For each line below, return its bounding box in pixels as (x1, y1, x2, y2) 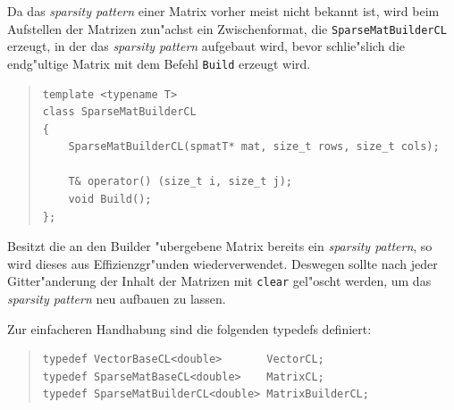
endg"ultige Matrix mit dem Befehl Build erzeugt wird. (7, 54, 311, 72)
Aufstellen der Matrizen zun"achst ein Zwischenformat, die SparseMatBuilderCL (7, 19, 447, 38)
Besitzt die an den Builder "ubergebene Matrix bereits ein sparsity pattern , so (7, 237, 433, 255)
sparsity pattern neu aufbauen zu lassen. (7, 289, 226, 308)
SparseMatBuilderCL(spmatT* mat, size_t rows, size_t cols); (68, 140, 440, 154)
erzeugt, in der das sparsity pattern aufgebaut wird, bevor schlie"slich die (7, 37, 406, 55)
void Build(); (68, 193, 152, 206)
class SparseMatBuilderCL (42, 105, 197, 119)
